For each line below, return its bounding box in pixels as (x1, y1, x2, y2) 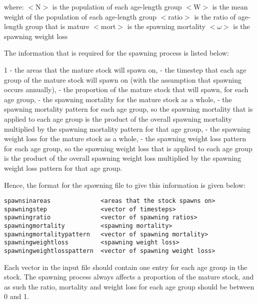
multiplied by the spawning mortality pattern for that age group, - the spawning (4, 123, 250, 134)
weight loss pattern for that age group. (4, 162, 122, 173)
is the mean (212, 2, 248, 12)
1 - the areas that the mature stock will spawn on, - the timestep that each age (4, 64, 246, 75)
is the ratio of (194, 11, 236, 22)
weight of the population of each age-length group (4, 11, 156, 22)
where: (4, 2, 24, 12)
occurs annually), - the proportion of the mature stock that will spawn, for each (4, 84, 248, 95)
